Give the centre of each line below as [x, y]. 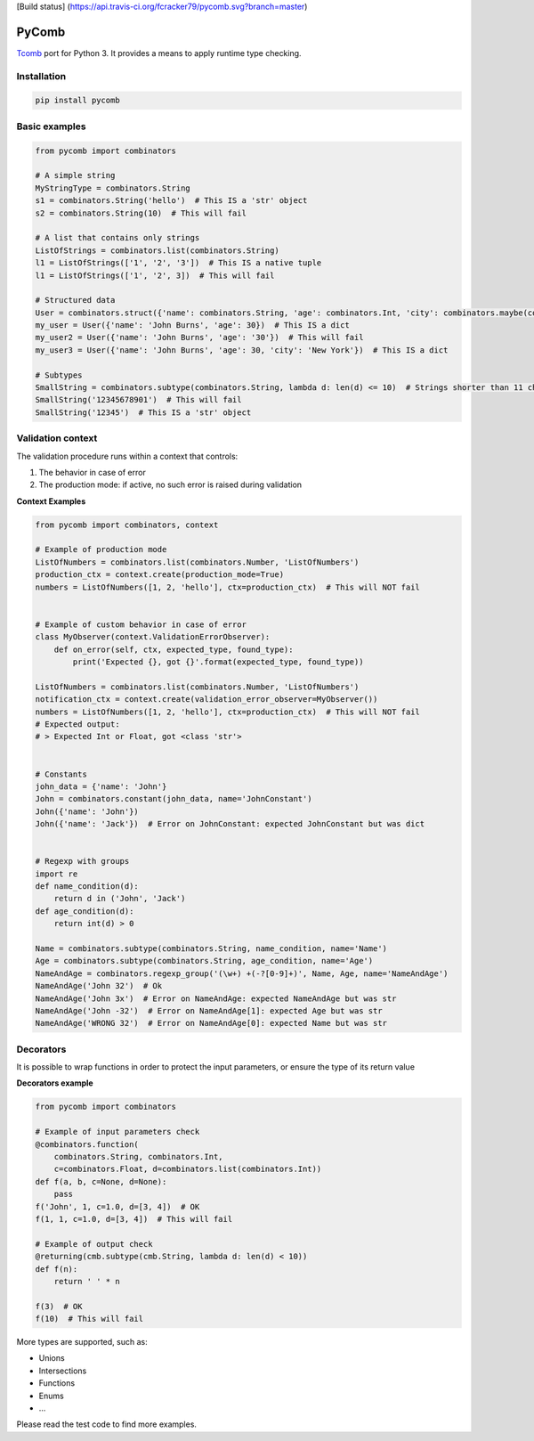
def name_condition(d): [87, 887]
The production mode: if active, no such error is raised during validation [170, 484]
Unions [52, 1358]
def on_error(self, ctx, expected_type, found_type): [174, 649]
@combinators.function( [87, 1144]
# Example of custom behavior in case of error [141, 624]
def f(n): [57, 1269]
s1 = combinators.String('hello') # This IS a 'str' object [171, 201]
